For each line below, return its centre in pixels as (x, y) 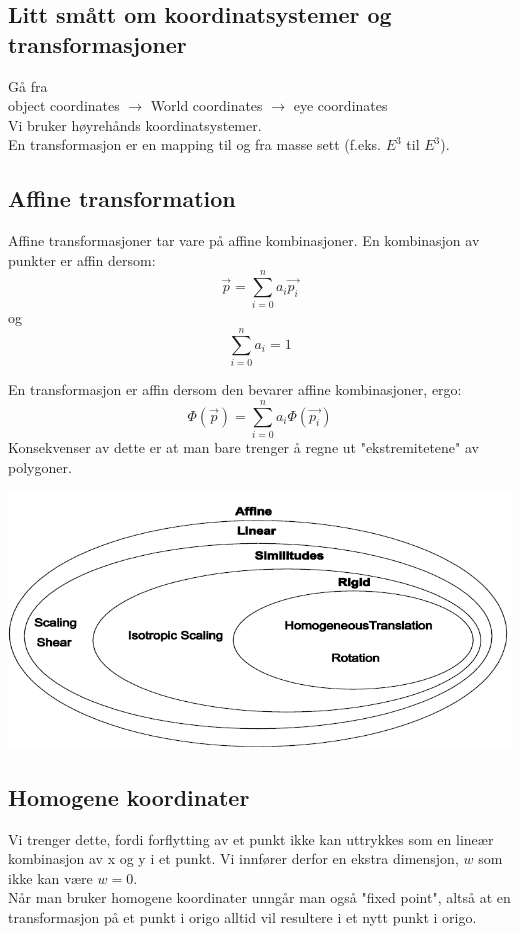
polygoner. (40, 466)
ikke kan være (50, 877)
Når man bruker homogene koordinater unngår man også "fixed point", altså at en (259, 897)
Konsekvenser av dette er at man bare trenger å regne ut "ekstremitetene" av (243, 446)
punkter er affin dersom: (82, 259)
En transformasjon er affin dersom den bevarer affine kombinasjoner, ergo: (235, 389)
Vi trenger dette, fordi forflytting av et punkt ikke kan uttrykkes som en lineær (251, 838)
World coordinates (206, 105)
